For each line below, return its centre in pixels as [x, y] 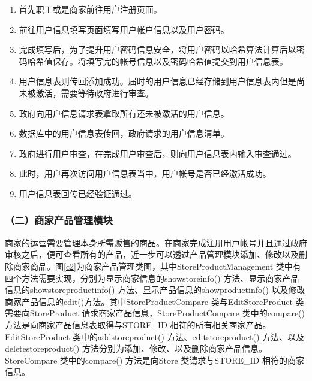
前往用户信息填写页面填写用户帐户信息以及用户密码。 [124, 29]
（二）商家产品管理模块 [59, 220]
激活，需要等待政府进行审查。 [94, 93]
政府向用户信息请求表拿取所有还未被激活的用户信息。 [124, 113]
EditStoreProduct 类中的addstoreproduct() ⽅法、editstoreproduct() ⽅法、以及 [155, 336]
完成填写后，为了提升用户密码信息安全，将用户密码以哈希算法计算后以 [157, 49]
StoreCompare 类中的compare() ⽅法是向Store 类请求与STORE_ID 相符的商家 [154, 360]
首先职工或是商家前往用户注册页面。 [90, 9]
